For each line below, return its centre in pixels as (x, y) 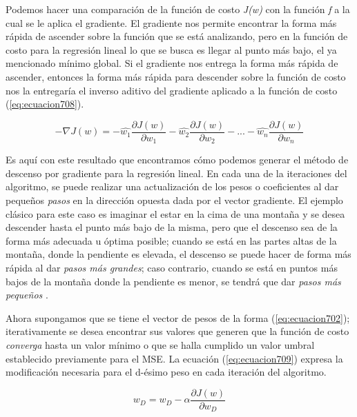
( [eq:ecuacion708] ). (45, 104)
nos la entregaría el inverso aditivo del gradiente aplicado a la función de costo (172, 90)
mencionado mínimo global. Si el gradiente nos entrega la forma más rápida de (172, 63)
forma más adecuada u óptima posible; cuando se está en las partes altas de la (171, 240)
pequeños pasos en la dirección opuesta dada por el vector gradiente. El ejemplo (174, 200)
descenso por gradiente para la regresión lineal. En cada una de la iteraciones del (176, 173)
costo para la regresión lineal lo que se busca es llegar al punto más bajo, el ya (171, 49)
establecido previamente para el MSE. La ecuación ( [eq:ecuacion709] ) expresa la (174, 358)
